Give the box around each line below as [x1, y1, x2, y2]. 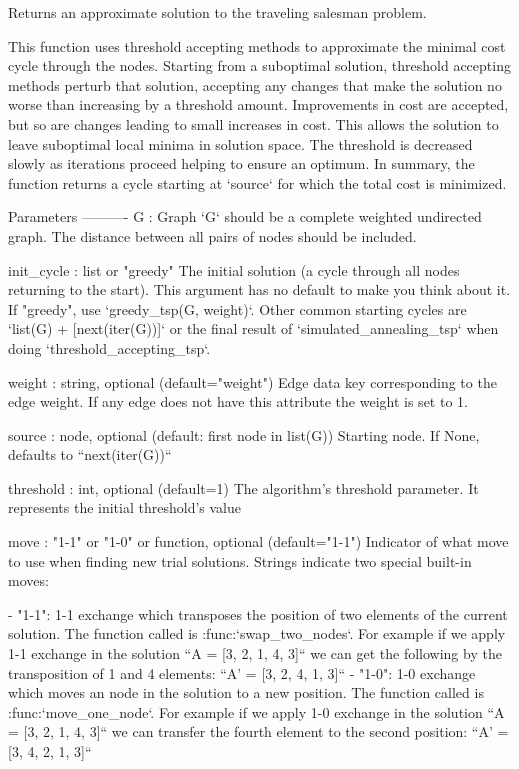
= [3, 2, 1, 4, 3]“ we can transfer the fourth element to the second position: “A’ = [8, 721, 509, 742]
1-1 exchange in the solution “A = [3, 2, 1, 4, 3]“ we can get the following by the [8, 643, 502, 664]
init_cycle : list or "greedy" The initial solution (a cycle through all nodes [8, 259, 460, 280]
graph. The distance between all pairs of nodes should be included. [8, 225, 417, 246]
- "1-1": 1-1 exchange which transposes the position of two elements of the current [8, 603, 508, 624]
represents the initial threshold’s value [8, 497, 241, 518]
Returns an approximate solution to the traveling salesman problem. [8, 2, 427, 22]
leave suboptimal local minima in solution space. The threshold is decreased [8, 133, 473, 154]
